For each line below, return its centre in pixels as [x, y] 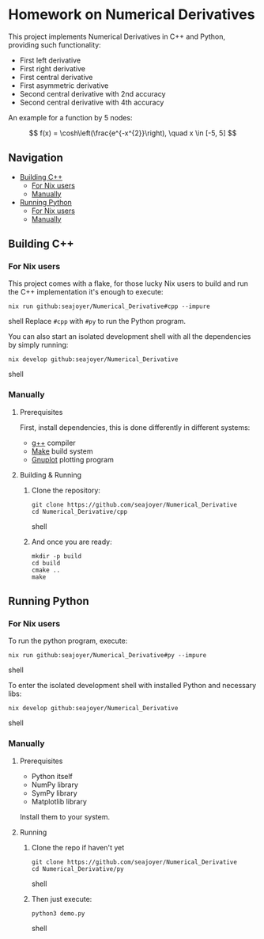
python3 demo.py [58, 913]
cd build [46, 563]
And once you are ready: [72, 542]
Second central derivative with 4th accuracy [92, 102]
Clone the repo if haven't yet [78, 847]
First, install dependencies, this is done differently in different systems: [135, 427]
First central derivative [56, 77]
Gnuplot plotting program [73, 459]
